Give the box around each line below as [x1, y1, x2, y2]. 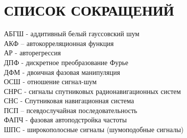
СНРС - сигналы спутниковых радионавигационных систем [4, 86, 181, 96]
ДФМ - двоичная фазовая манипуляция [4, 67, 120, 77]
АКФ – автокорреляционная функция [4, 38, 114, 48]
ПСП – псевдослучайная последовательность [4, 105, 138, 115]
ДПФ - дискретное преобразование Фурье [4, 57, 128, 67]
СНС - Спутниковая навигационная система [4, 95, 134, 106]
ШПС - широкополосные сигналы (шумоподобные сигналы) [4, 124, 184, 135]
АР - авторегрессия [4, 47, 61, 58]
